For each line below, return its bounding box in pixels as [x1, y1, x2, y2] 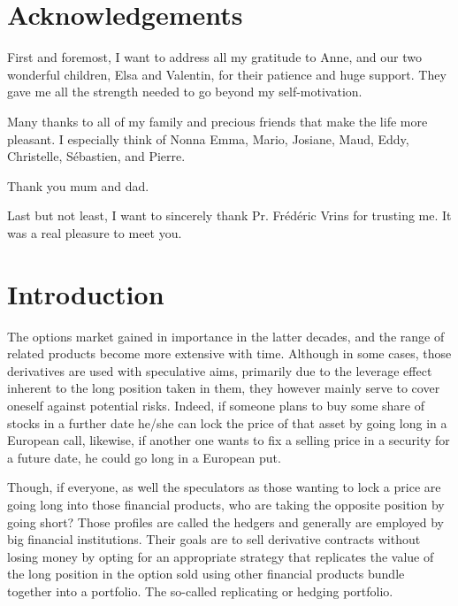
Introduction [7, 275, 164, 311]
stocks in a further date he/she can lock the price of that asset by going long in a [7, 413, 447, 432]
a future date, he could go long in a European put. [7, 448, 281, 466]
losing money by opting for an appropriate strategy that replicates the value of [7, 547, 434, 565]
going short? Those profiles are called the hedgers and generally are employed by [7, 512, 445, 531]
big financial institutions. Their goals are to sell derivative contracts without [7, 530, 421, 548]
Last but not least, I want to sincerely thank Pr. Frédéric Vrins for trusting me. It [7, 206, 452, 225]
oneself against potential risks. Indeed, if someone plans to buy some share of [7, 395, 425, 414]
